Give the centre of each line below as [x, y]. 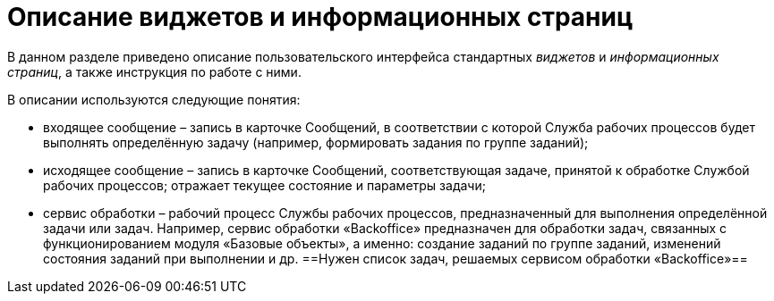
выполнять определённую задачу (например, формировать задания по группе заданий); [316, 142]
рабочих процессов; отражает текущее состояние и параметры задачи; [264, 185]
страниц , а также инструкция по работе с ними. [154, 71]
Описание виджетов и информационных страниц [320, 17]
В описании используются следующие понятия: [154, 99]
